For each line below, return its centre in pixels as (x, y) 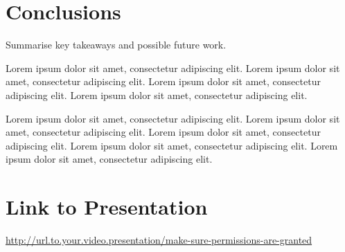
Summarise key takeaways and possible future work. (116, 45)
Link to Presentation (107, 207)
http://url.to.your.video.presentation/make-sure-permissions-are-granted (159, 240)
